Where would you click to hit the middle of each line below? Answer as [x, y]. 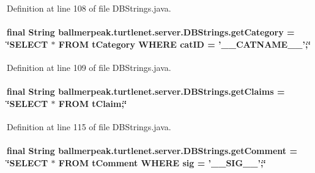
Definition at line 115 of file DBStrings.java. [89, 126]
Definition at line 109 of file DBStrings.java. [89, 67]
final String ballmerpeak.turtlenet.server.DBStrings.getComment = [152, 151]
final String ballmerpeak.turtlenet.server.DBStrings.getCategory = [151, 32]
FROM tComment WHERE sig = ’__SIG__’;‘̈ [162, 162]
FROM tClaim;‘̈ [93, 103]
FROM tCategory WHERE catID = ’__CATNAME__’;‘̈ [184, 44]
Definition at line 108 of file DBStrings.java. [89, 8]
